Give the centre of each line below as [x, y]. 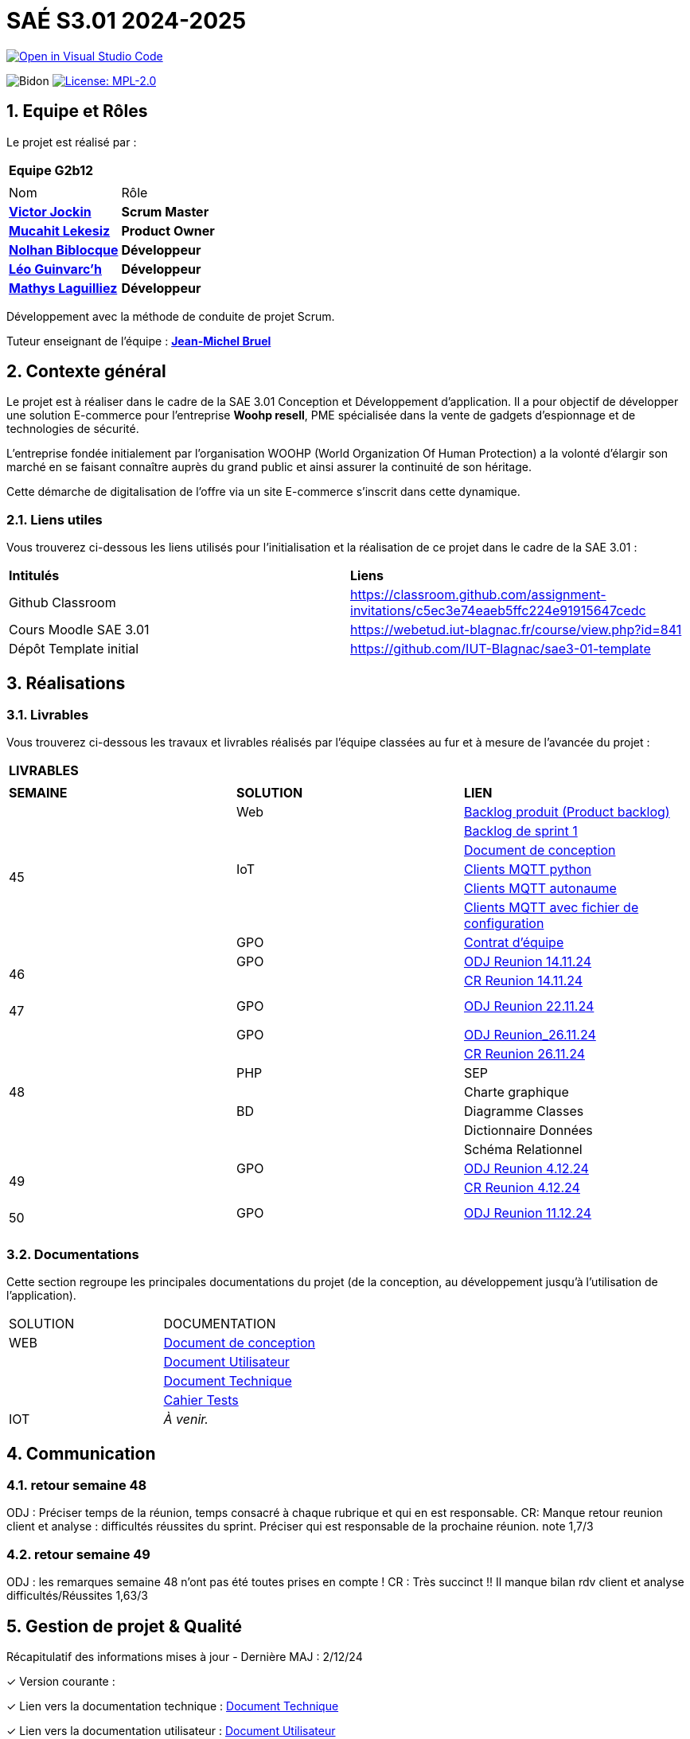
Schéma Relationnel [523, 1150]
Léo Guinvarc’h [56, 269]
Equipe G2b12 [51, 170]
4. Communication [81, 1453]
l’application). [41, 1296]
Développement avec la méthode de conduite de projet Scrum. [171, 316]
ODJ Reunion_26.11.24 [530, 1035]
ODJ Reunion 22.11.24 [529, 1006]
